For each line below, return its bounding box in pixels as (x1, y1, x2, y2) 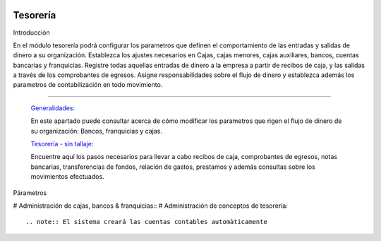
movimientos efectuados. (30, 172, 105, 181)
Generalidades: (30, 103, 75, 112)
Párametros (13, 188, 47, 197)
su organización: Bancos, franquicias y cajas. (30, 127, 162, 135)
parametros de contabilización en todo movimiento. (13, 81, 163, 89)
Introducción (13, 28, 50, 37)
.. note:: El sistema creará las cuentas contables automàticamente (25, 218, 267, 226)
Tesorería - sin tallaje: (30, 140, 94, 148)
